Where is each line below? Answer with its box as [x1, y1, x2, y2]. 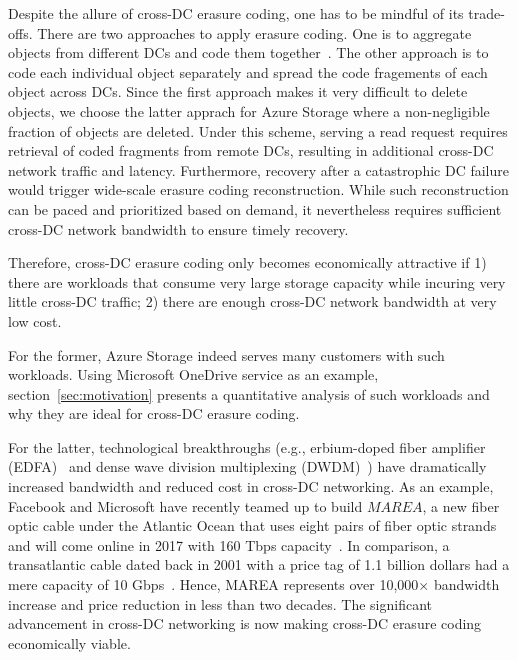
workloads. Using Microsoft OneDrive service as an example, [8, 364, 379, 385]
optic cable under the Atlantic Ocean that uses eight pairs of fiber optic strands [8, 515, 497, 536]
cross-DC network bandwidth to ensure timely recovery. [8, 218, 349, 239]
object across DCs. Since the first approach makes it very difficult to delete [8, 81, 468, 102]
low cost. [8, 310, 62, 331]
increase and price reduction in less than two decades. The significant [8, 593, 432, 614]
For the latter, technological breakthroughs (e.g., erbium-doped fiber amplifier [8, 436, 486, 457]
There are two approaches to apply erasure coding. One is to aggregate [37, 22, 472, 43]
